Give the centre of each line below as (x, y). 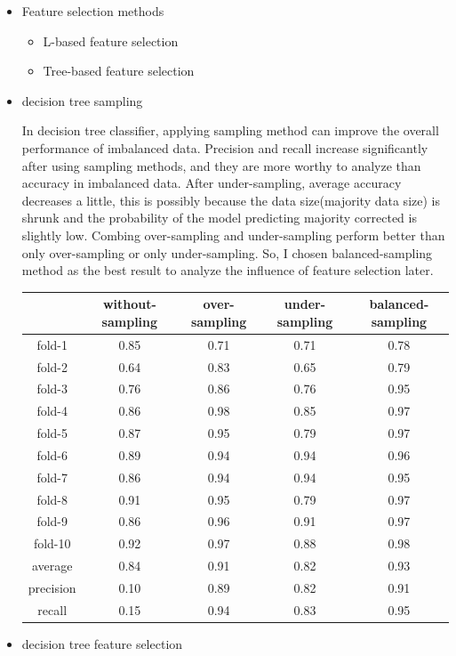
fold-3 (52, 389)
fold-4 (52, 411)
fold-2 (52, 366)
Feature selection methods (93, 11)
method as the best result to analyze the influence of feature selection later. (228, 270)
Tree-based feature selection (119, 71)
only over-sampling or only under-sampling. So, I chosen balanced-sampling (227, 252)
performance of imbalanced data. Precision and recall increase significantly (225, 147)
